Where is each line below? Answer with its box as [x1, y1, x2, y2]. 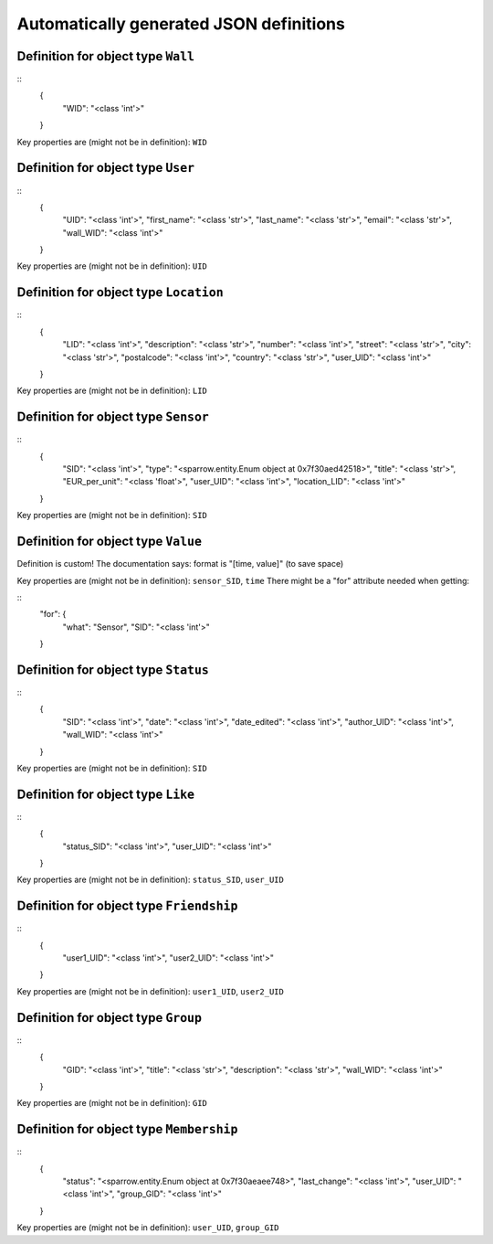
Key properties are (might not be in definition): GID [16, 1098, 207, 1109]
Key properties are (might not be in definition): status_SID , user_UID [16, 874, 285, 886]
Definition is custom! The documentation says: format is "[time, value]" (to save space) [16, 558, 344, 569]
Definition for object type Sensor [16, 409, 209, 425]
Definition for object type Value [16, 534, 203, 549]
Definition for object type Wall [16, 48, 195, 64]
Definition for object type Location [16, 284, 224, 301]
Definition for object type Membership [16, 1122, 238, 1137]
